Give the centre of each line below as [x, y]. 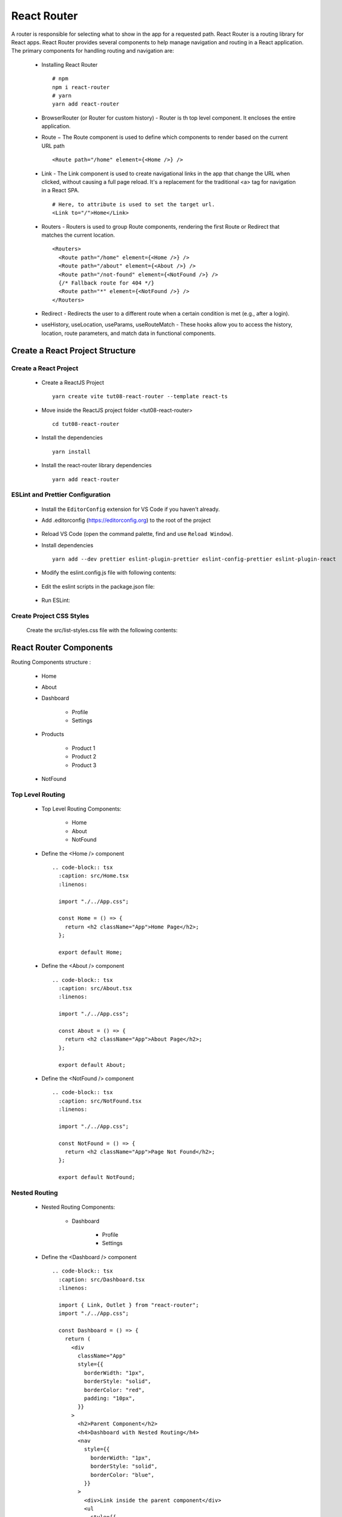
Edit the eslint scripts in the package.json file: [98, 586]
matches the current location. [78, 235]
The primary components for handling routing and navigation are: [93, 51]
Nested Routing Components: [78, 1207]
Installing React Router [70, 64]
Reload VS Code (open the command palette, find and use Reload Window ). [137, 534]
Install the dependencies [72, 438]
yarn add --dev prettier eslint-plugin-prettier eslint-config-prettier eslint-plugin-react [194, 559]
